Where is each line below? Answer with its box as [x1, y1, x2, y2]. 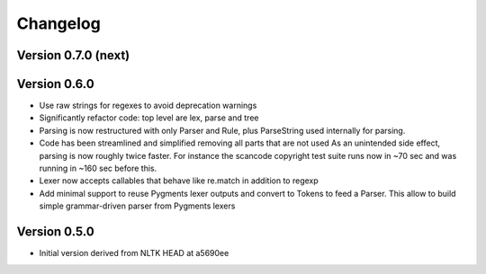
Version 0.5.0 [16, 225, 94, 240]
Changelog [16, 13, 101, 33]
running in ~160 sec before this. [39, 163, 157, 174]
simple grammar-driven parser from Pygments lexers [39, 200, 236, 211]
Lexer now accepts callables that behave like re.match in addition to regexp [39, 175, 319, 186]
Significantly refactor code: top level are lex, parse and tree [39, 112, 259, 123]
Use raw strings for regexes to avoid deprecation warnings [39, 100, 257, 111]
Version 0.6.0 [16, 76, 94, 92]
